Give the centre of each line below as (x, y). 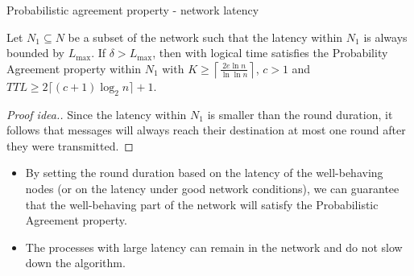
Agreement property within (74, 68)
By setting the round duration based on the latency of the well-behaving (204, 173)
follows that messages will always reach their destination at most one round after (206, 130)
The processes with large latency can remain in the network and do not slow (214, 247)
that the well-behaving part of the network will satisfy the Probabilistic (202, 204)
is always (385, 37)
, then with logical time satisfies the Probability (270, 53)
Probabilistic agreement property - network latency (133, 10)
